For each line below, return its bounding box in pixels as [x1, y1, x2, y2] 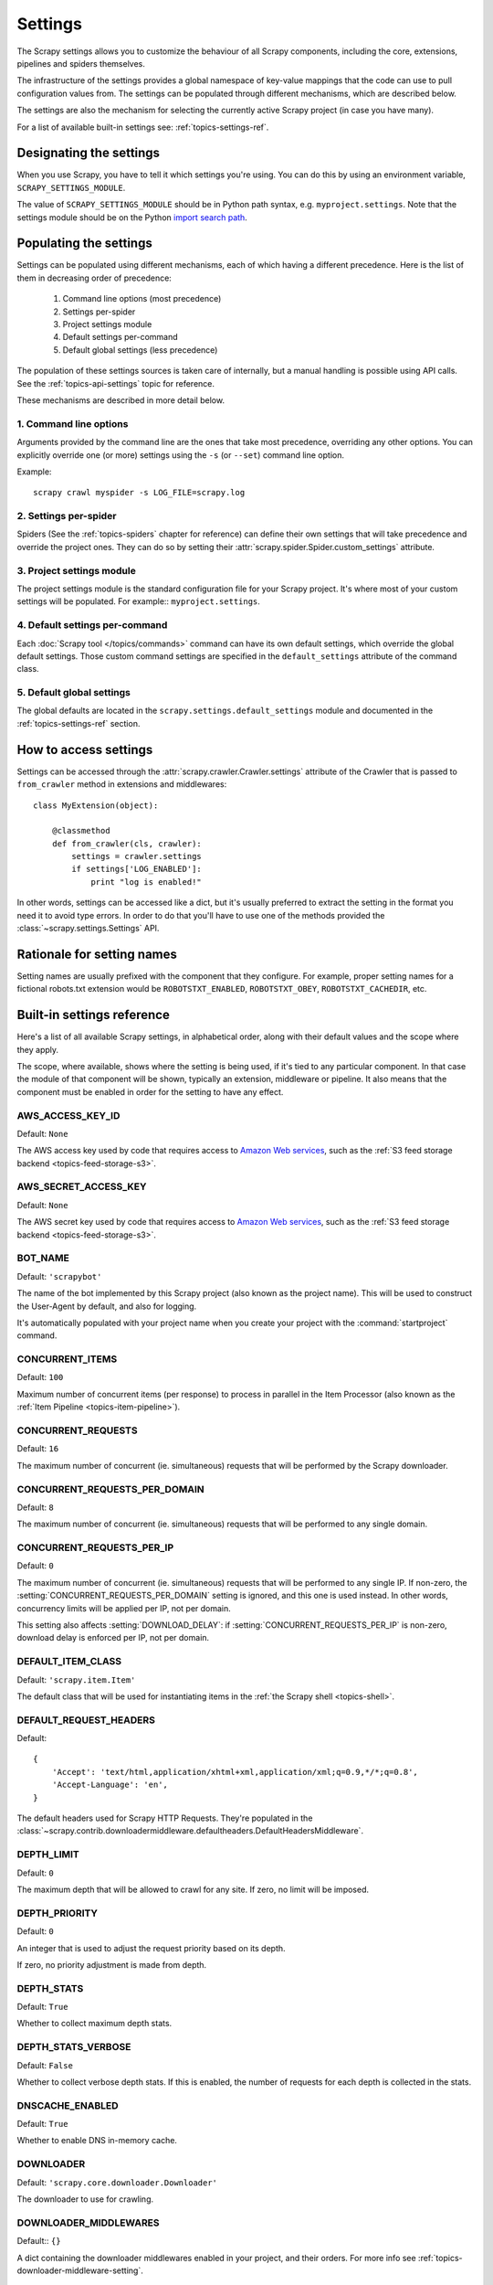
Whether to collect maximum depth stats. [16, 2018, 173, 2029]
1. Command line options [16, 417, 129, 430]
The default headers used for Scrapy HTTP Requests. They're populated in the [16, 1812, 313, 1823]
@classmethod [51, 825, 110, 836]
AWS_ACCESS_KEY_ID [16, 1109, 121, 1121]
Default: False [16, 2059, 73, 2070]
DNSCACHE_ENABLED [16, 2099, 119, 2111]
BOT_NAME [16, 1252, 70, 1265]
